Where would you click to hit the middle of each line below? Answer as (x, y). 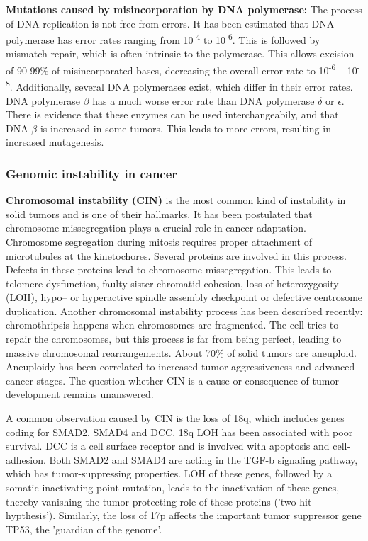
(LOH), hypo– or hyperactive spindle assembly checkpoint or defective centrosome (184, 297)
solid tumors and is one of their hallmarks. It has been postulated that (159, 213)
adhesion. (26, 459)
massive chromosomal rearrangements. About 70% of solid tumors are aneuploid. (181, 352)
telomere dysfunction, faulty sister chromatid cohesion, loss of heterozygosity (172, 283)
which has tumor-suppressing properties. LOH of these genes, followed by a (169, 473)
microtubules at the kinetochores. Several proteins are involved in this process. (176, 255)
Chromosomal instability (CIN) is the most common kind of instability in (176, 200)
